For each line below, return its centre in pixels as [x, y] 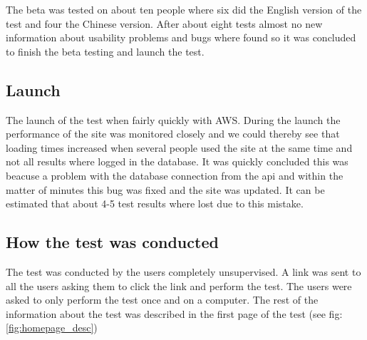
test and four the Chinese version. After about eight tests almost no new [164, 23]
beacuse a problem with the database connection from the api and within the [175, 175]
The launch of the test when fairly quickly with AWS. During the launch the [173, 119]
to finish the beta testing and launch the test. [105, 51]
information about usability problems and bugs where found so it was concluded [181, 37]
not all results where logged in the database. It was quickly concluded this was [177, 161]
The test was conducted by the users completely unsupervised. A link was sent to [183, 271]
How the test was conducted [112, 242]
